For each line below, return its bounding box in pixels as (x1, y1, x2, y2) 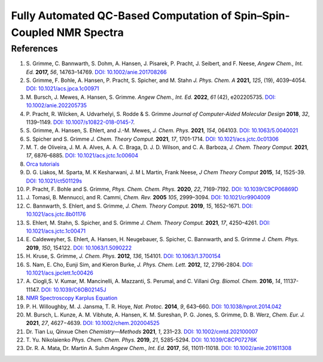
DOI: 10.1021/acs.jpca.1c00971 (26, 85, 99, 92)
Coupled (11, 26, 54, 39)
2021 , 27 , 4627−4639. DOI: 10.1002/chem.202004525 (26, 320, 160, 327)
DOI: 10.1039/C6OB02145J (41, 286, 106, 293)
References (11, 43, 58, 54)
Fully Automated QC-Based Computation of (11, 9, 232, 22)
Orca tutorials (26, 160, 60, 168)
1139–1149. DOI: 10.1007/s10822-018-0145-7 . (26, 118, 135, 126)
